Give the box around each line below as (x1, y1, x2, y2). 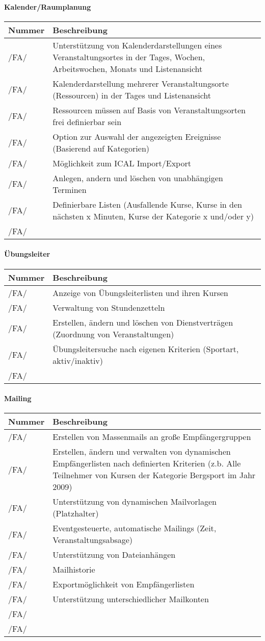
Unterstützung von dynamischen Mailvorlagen (52, 496, 217, 508)
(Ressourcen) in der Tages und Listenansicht (52, 89, 211, 101)
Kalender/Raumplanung (4, 1, 91, 12)
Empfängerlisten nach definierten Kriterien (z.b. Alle (52, 457, 241, 470)
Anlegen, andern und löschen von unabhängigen (52, 171, 223, 184)
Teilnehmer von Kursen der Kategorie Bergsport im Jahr (52, 469, 256, 481)
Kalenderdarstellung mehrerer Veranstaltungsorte (52, 77, 229, 89)
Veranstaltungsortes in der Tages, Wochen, (52, 51, 205, 63)
